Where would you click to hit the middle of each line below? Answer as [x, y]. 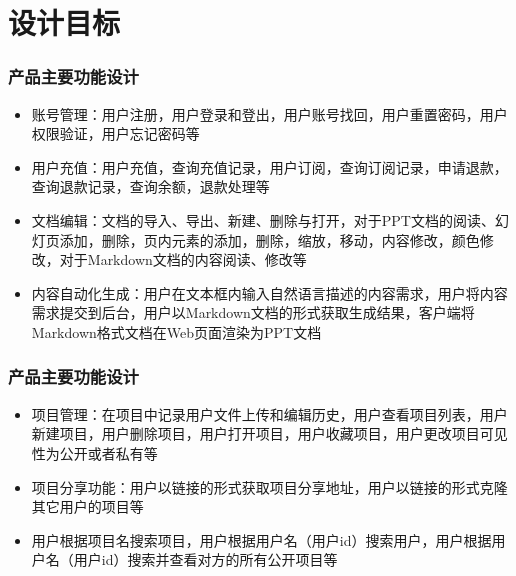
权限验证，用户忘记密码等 [115, 133]
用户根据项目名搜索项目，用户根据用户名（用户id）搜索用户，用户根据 [261, 539]
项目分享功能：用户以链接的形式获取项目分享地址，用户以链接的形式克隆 [269, 486]
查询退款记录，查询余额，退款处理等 [150, 186]
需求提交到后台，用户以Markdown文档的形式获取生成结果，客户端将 [253, 312]
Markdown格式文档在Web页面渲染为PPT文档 [176, 331]
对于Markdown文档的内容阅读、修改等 [183, 259]
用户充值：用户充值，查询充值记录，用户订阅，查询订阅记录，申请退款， [269, 166]
